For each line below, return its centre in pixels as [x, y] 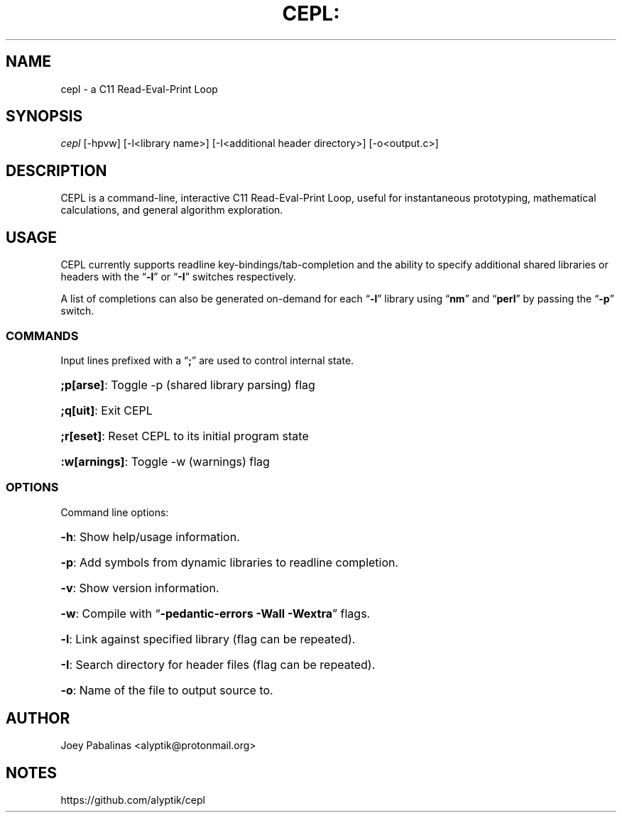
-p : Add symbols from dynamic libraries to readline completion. [230, 562]
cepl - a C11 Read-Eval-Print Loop [139, 89]
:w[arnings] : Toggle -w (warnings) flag [165, 461]
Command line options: [115, 512]
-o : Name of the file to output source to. [167, 690]
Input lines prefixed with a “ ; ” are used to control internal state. [207, 360]
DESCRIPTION [56, 170]
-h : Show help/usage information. [150, 536]
